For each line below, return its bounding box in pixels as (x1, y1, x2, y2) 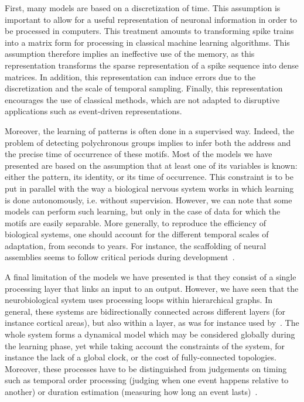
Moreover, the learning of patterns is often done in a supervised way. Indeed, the (5, 124, 295, 137)
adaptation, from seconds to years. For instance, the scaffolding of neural (5, 239, 267, 251)
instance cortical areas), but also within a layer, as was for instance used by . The (5, 316, 299, 329)
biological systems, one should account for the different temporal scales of (5, 228, 269, 240)
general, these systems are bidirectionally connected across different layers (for (5, 305, 286, 317)
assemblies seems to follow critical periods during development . (5, 251, 235, 263)
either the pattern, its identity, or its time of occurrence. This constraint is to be (5, 171, 293, 183)
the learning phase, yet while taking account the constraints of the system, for (5, 339, 285, 352)
